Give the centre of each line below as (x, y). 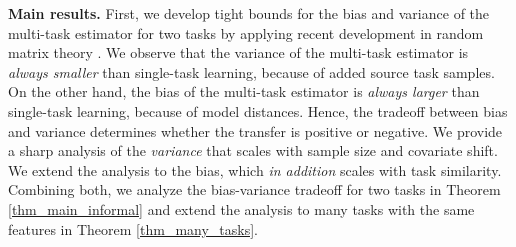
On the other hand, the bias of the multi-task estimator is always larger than (244, 91)
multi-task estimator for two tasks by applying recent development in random (246, 32)
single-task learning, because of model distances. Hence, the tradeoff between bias (258, 110)
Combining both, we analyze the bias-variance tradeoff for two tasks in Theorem (254, 189)
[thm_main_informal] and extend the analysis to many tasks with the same (241, 208)
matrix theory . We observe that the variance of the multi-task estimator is (238, 52)
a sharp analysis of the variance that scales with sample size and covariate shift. (253, 150)
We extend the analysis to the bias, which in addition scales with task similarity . (255, 169)
